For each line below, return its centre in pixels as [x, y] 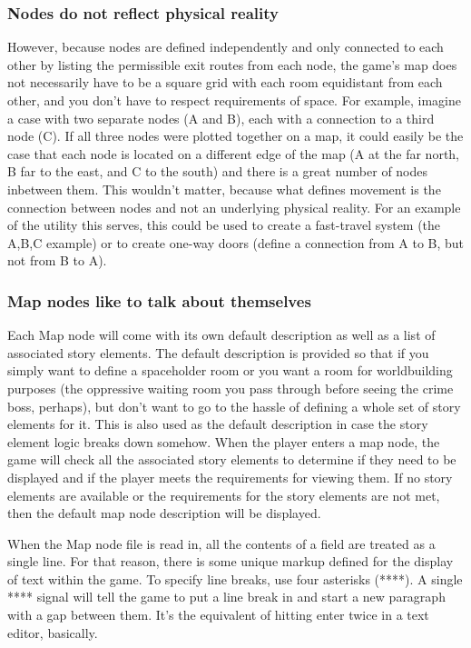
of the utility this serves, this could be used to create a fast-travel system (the [224, 225]
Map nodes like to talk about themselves [159, 300]
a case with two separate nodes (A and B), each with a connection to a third [221, 118]
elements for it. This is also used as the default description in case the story [218, 424]
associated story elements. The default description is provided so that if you [218, 352]
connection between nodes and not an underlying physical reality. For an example [234, 207]
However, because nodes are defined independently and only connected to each [226, 47]
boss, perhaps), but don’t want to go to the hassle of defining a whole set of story [234, 406]
